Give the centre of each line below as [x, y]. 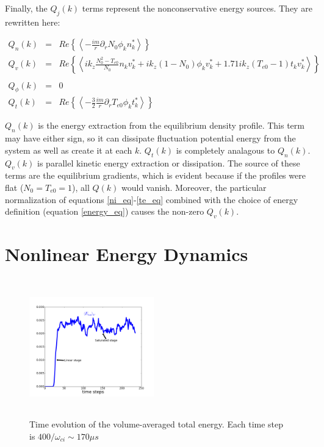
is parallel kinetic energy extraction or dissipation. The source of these [169, 163]
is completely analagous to [225, 150]
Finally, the [26, 8]
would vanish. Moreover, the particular [194, 187]
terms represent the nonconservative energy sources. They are [197, 8]
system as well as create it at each [69, 150]
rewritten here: [33, 22]
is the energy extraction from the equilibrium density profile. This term [171, 125]
